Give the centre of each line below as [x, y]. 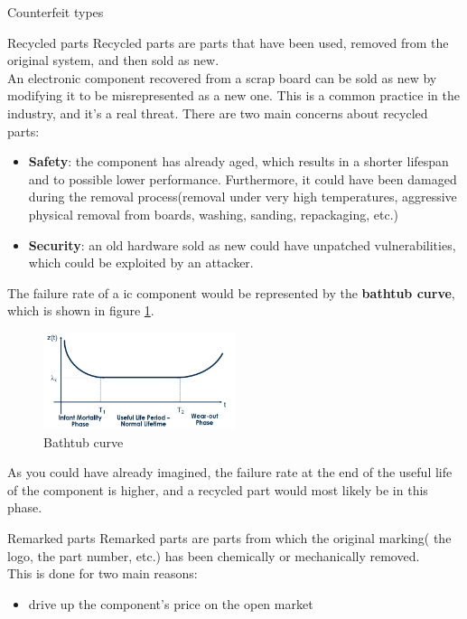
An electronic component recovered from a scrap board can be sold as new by [222, 77]
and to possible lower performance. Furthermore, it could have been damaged [243, 178]
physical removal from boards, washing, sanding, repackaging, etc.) [214, 214]
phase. [25, 507]
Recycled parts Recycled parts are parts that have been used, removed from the [228, 42]
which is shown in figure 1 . [81, 310]
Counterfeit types [56, 12]
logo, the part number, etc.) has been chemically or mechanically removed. [214, 555]
